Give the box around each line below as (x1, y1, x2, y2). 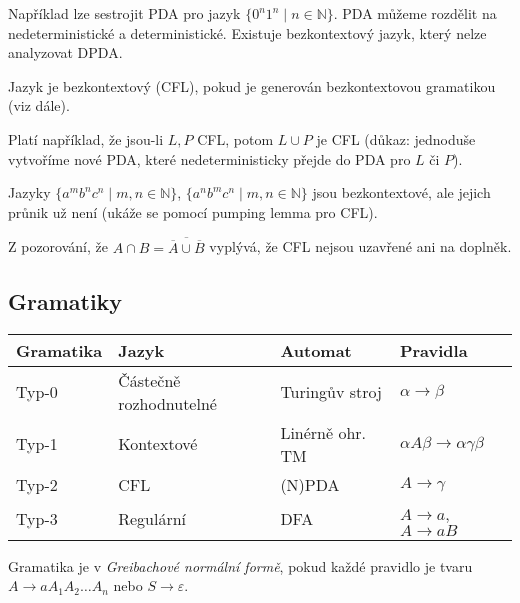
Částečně (118, 368, 181, 392)
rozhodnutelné (118, 391, 217, 415)
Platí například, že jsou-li (8, 128, 164, 149)
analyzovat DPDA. (8, 42, 123, 63)
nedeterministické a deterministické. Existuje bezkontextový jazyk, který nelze (8, 22, 487, 43)
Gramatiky (8, 285, 123, 316)
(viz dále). (8, 95, 70, 116)
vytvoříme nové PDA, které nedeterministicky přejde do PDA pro (8, 148, 411, 169)
